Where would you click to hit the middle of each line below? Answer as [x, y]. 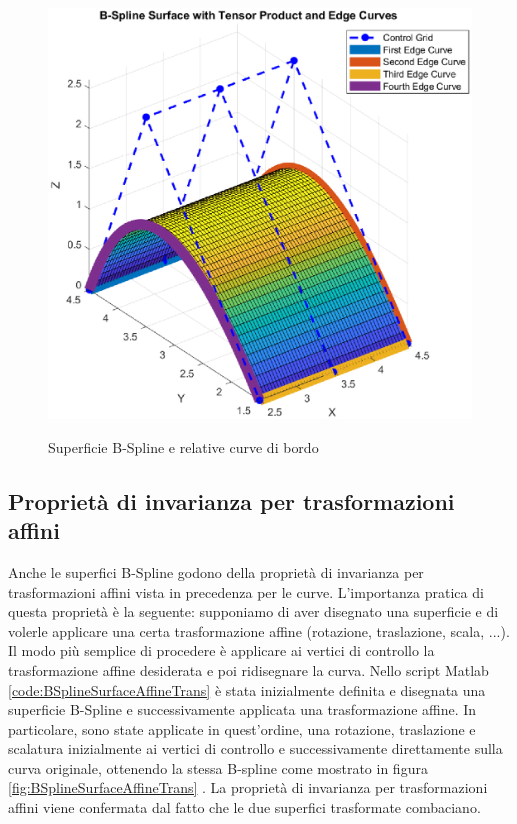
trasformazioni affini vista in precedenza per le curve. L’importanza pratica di [246, 591]
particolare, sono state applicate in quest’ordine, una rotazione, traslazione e [242, 728]
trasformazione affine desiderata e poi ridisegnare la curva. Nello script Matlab [248, 669]
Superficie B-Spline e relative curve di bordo [183, 446]
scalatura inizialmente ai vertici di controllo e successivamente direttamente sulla [255, 748]
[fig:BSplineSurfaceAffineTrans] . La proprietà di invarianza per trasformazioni [248, 787]
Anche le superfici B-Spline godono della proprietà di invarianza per [216, 571]
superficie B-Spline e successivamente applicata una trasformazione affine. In [242, 709]
